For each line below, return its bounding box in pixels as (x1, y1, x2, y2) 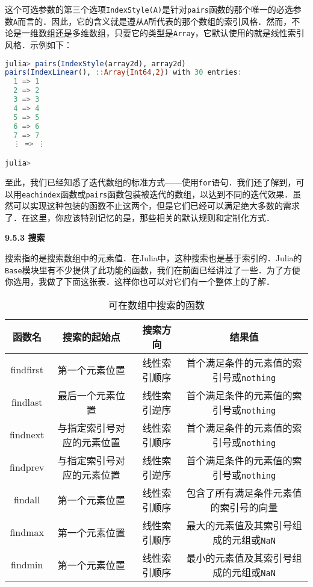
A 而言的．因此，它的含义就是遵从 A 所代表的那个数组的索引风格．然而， (13, 14, 292, 27)
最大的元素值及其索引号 (186, 518, 293, 532)
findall (13, 492, 40, 507)
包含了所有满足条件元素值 (186, 485, 302, 500)
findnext (10, 427, 45, 442)
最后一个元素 (57, 388, 116, 402)
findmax (10, 525, 44, 539)
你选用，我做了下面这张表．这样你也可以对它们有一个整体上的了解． (5, 275, 274, 288)
